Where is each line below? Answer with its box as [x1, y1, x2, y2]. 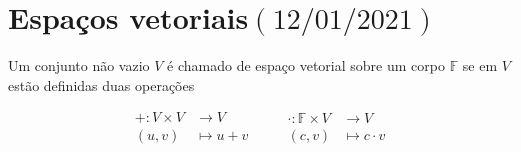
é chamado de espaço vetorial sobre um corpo [167, 55, 445, 76]
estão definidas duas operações [8, 74, 195, 95]
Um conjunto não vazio [8, 55, 150, 76]
